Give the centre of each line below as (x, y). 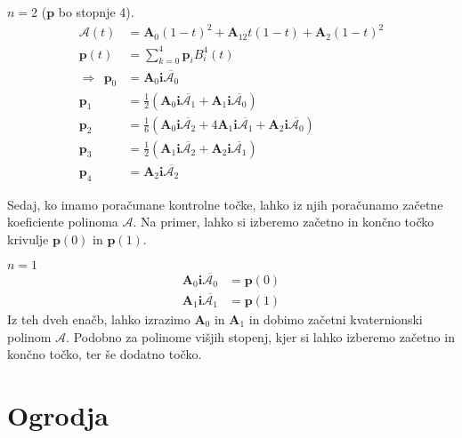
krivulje (28, 239)
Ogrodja (58, 414)
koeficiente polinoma (63, 222)
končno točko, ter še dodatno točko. (105, 354)
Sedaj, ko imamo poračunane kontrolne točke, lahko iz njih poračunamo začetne (225, 204)
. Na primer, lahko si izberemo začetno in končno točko (284, 222)
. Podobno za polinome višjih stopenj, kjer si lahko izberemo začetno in (260, 336)
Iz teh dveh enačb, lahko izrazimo (99, 319)
